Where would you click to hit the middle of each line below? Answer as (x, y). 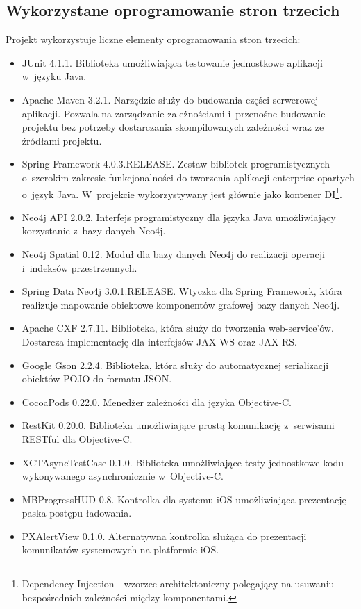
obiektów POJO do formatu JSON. (97, 379)
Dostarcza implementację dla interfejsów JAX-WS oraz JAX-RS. (159, 341)
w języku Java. (54, 76)
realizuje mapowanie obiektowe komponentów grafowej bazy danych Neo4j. (181, 304)
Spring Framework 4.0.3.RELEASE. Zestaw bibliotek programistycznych (176, 164)
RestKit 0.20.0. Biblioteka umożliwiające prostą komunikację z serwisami (178, 425)
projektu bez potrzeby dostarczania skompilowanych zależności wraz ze (173, 127)
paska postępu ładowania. (77, 513)
